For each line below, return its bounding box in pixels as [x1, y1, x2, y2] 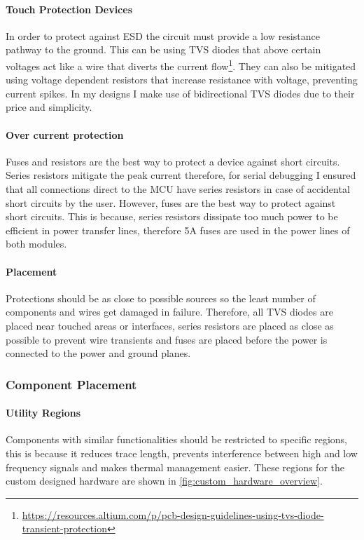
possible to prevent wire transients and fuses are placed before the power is [6, 332, 328, 346]
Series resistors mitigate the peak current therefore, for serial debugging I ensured [6, 168, 356, 182]
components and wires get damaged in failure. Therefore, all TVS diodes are [6, 304, 333, 319]
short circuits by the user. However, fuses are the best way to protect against [6, 195, 336, 210]
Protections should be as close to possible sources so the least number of [6, 290, 316, 305]
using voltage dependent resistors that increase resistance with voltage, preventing [6, 72, 358, 87]
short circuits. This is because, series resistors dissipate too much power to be [6, 209, 338, 224]
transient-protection [22, 521, 107, 536]
